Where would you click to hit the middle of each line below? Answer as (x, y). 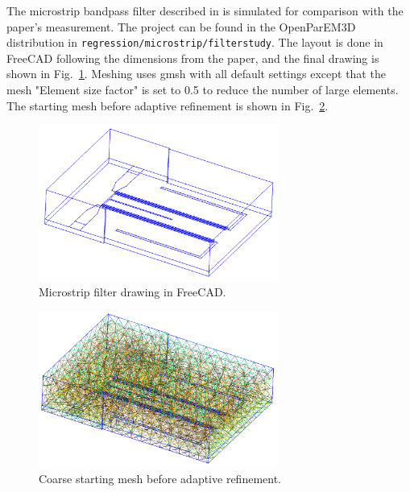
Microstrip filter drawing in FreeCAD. (133, 292)
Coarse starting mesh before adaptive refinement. (160, 478)
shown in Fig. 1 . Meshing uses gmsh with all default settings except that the (196, 74)
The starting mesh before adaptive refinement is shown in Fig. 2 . (168, 105)
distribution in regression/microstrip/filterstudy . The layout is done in (195, 42)
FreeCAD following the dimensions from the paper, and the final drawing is (193, 58)
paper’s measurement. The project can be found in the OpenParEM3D (181, 26)
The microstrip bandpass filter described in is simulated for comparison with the (205, 10)
